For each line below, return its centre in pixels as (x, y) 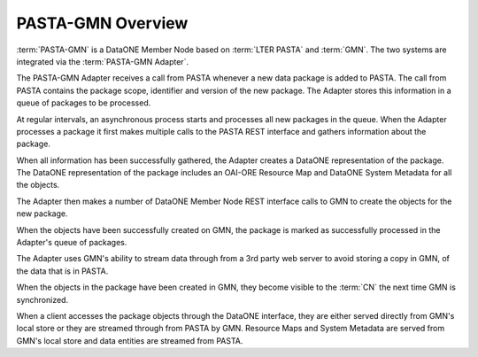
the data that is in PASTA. (62, 271)
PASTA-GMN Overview (102, 23)
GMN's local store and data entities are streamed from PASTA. (130, 340)
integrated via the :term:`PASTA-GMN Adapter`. (103, 61)
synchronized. (42, 299)
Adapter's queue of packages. (72, 243)
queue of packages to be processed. (84, 103)
